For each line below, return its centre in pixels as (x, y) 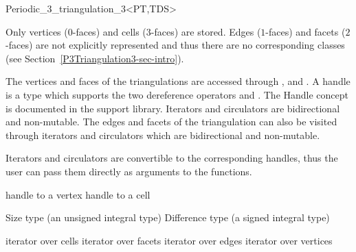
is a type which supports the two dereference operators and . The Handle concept (177, 94)
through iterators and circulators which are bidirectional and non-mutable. (163, 135)
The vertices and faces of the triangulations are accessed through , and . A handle (178, 81)
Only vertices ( (37, 31)
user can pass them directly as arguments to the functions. (129, 171)
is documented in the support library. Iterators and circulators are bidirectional (173, 108)
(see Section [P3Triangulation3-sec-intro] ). (95, 58)
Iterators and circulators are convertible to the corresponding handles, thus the (172, 158)
